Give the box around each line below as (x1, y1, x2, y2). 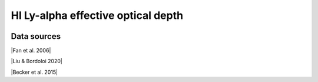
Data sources (11, 31, 61, 41)
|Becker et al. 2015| (11, 68, 58, 76)
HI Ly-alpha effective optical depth (11, 9, 184, 22)
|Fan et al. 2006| (11, 47, 51, 54)
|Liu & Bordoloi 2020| (11, 58, 63, 65)
